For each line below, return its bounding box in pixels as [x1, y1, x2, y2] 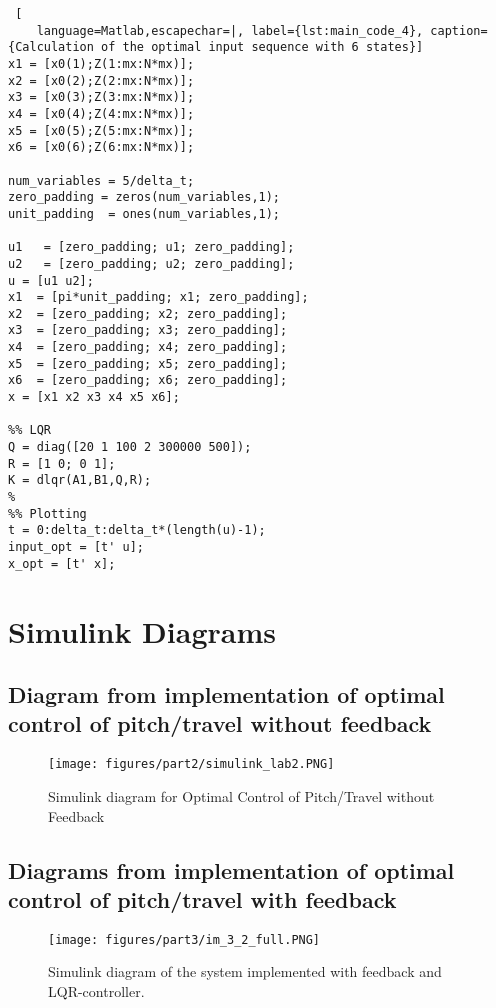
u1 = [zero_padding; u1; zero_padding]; [8, 240, 295, 255]
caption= [430, 23, 488, 38]
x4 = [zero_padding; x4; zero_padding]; [8, 340, 288, 355]
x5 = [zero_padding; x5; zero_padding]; [8, 356, 288, 371]
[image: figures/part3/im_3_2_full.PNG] [48, 932, 321, 947]
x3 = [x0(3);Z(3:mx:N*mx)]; [8, 90, 195, 105]
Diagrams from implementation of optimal [8, 854, 455, 885]
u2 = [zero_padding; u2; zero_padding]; [8, 256, 295, 271]
